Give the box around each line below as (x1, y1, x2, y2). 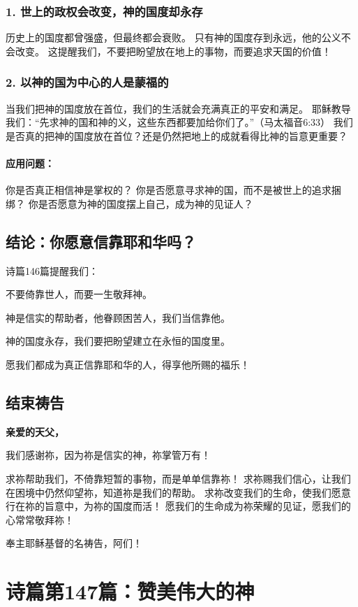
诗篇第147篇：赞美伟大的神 (6, 577, 255, 606)
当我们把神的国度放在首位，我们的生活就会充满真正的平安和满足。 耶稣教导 (6, 101, 351, 115)
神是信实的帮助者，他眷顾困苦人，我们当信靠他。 (6, 310, 230, 324)
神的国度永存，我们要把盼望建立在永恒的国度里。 (6, 334, 230, 348)
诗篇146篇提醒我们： (6, 263, 98, 278)
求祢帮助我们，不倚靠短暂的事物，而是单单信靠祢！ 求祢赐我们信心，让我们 (6, 471, 351, 485)
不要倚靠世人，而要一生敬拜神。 (6, 287, 152, 301)
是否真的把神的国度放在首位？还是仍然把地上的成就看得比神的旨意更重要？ (6, 128, 348, 143)
